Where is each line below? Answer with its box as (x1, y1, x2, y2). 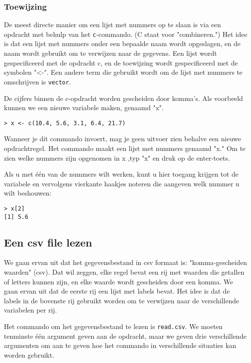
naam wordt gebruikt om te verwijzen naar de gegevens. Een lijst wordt (4, 48, 217, 58)
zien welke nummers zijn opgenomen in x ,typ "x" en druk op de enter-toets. (4, 152, 230, 163)
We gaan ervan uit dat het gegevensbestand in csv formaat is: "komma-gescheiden (4, 257, 247, 267)
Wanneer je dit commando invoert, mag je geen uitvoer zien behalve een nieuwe (4, 133, 241, 144)
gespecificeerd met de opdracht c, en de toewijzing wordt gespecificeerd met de (4, 57, 238, 67)
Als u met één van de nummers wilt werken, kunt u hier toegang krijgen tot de (4, 169, 238, 179)
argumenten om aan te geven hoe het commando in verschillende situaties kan (4, 340, 236, 350)
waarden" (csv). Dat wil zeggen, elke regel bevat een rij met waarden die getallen (4, 267, 245, 277)
